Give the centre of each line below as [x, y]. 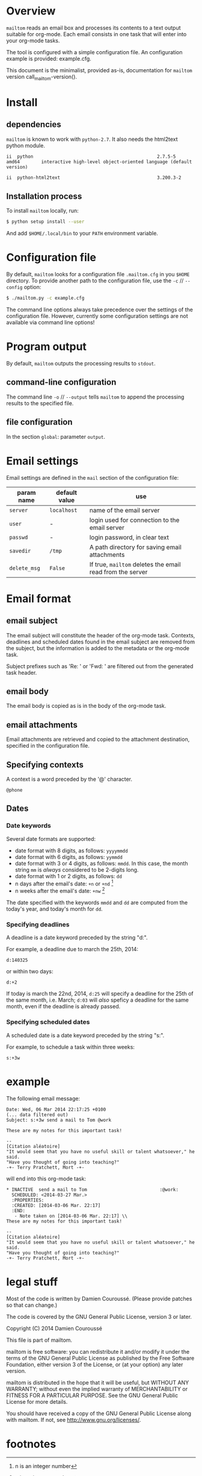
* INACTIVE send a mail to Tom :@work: [93, 1189]
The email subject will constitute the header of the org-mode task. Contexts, [101, 635]
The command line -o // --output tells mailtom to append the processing [95, 397]
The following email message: [43, 1098]
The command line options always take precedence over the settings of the [100, 310]
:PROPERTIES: [28, 1200]
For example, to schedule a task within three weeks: [71, 1047]
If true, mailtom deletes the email [135, 564]
